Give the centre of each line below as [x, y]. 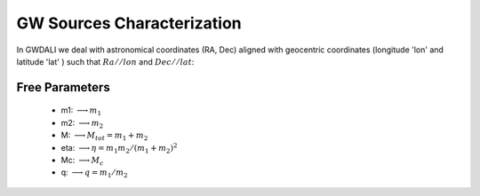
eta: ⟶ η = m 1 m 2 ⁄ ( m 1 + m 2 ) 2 [119, 148]
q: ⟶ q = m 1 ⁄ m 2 [94, 173]
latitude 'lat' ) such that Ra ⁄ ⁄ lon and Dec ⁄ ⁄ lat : [105, 61]
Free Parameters [63, 87]
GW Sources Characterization [129, 23]
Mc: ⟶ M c [82, 161]
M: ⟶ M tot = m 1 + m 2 [104, 136]
